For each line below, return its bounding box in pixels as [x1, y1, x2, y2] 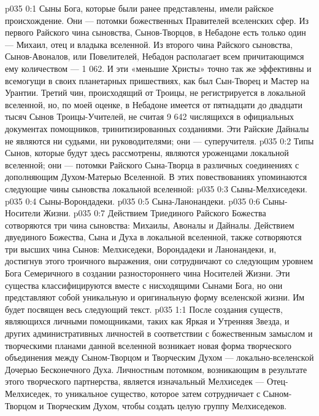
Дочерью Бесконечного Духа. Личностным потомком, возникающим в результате [5, 363, 307, 375]
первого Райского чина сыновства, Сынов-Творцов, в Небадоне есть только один [5, 26, 306, 39]
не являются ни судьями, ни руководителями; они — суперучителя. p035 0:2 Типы [5, 134, 314, 147]
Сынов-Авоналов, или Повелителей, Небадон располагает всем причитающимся [5, 50, 304, 63]
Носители [5, 206, 40, 219]
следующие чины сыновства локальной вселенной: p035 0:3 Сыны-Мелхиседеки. [5, 182, 307, 195]
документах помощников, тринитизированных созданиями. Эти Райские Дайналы [5, 122, 309, 135]
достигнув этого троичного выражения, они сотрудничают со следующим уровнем [5, 254, 313, 267]
